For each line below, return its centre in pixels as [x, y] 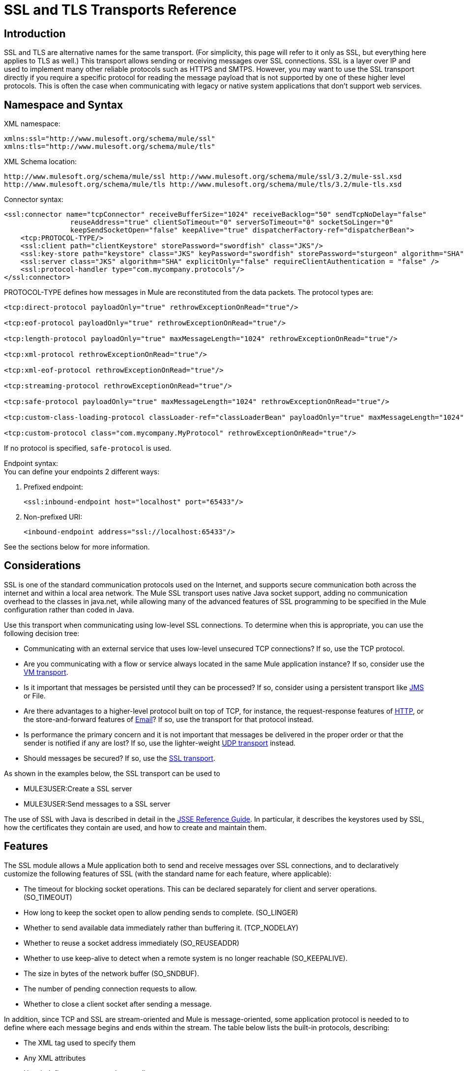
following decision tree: [42, 633]
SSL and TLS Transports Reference [120, 10]
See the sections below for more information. [77, 547]
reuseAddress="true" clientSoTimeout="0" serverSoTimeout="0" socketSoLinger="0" [232, 222]
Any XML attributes [55, 1058]
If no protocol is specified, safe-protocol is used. [88, 448]
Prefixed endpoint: [53, 487]
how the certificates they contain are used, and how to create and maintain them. [135, 827]
